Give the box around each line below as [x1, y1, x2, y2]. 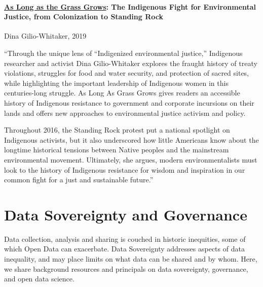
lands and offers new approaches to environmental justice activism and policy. [4, 107, 246, 118]
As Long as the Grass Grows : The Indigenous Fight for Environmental [4, 1, 256, 12]
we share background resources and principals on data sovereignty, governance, [4, 263, 248, 274]
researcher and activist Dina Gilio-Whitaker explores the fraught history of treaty [4, 57, 257, 68]
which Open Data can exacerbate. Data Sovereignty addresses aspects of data [4, 243, 245, 254]
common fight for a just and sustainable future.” [4, 174, 154, 185]
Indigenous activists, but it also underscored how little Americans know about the [4, 134, 259, 145]
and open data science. [4, 273, 74, 284]
